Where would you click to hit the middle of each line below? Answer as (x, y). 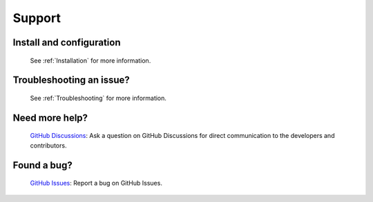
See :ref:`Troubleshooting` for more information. (98, 98)
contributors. (48, 145)
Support (37, 18)
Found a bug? (42, 165)
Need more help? (50, 118)
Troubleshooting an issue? (71, 80)
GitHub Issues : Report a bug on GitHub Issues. (96, 183)
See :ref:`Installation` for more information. (90, 60)
